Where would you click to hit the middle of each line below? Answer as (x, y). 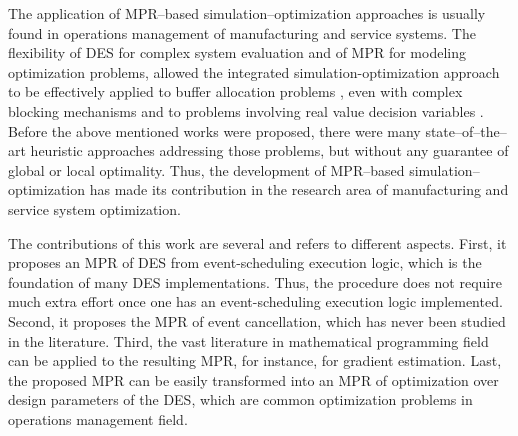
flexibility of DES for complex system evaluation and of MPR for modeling (237, 52)
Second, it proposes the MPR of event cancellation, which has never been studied (257, 320)
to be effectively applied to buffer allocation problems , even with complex (235, 91)
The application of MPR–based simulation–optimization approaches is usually (247, 13)
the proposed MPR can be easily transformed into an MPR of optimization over (253, 379)
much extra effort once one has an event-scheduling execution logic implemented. (255, 301)
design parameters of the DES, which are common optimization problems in (240, 399)
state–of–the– (466, 130)
